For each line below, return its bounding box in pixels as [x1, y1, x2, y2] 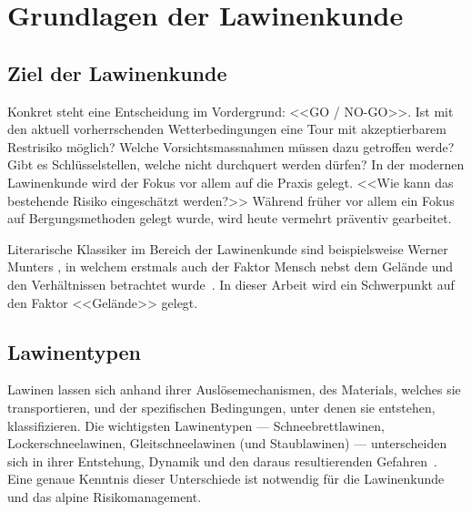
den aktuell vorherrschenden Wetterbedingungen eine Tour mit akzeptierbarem [7, 119, 446, 138]
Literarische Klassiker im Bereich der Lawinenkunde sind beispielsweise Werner [7, 239, 448, 258]
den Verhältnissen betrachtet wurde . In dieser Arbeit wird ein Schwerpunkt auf [7, 274, 455, 293]
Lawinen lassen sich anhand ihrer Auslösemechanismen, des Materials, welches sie [7, 380, 461, 399]
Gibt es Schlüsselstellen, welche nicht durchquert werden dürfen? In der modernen [7, 155, 465, 174]
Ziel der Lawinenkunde [7, 58, 227, 87]
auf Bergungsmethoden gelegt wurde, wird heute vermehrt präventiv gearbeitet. [7, 209, 452, 228]
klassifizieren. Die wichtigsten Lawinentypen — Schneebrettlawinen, [7, 415, 385, 435]
